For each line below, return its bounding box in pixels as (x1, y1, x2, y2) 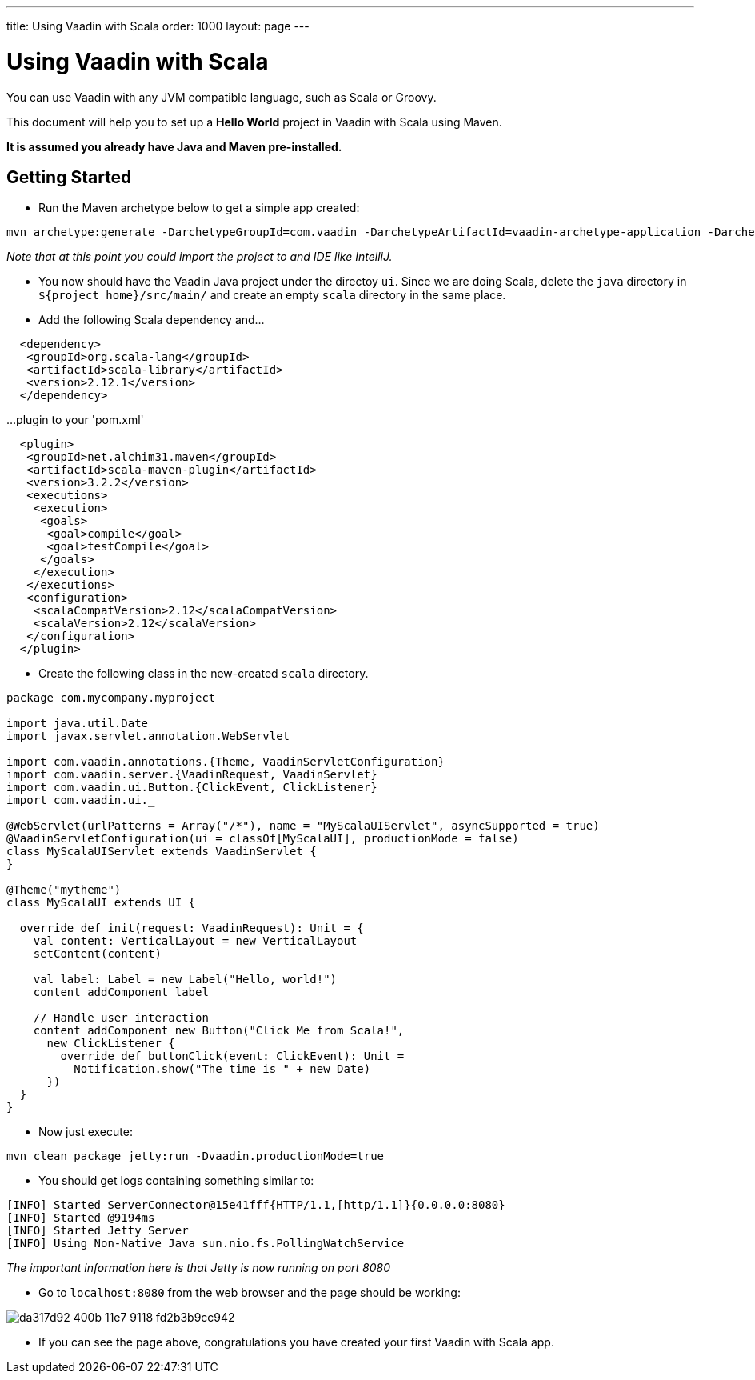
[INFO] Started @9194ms (6, 1211, 155, 1225)
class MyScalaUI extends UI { (6, 896, 196, 910)
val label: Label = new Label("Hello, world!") (33, 973, 338, 986)
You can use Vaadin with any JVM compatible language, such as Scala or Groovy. (6, 90, 437, 104)
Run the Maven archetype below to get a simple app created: (38, 201, 360, 215)
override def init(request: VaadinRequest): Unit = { (19, 922, 364, 935)
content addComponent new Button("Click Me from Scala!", (33, 1024, 405, 1038)
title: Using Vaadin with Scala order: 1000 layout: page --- (6, 19, 310, 33)
